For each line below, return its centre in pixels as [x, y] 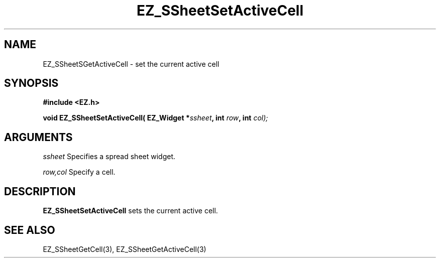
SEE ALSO [30, 230]
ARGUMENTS [38, 137]
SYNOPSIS [31, 83]
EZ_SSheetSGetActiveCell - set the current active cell [131, 64]
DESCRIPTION [40, 191]
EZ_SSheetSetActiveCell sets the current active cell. [130, 211]
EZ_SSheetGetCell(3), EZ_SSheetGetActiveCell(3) [125, 249]
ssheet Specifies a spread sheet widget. [109, 157]
